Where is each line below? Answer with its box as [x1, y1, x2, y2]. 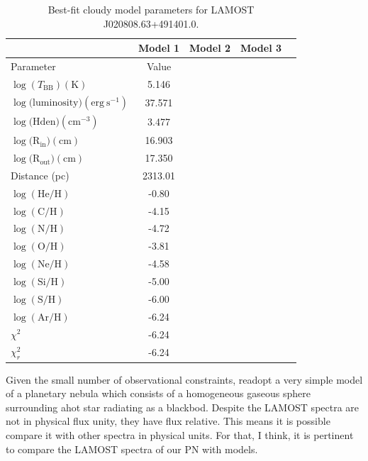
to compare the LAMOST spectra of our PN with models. [6, 441, 258, 456]
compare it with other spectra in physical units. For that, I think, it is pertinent [6, 428, 354, 443]
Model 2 [189, 40, 231, 55]
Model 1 [138, 40, 180, 55]
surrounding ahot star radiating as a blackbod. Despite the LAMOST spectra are [6, 399, 359, 414]
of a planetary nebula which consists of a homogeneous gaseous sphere [6, 386, 311, 401]
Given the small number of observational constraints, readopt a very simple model [6, 372, 363, 387]
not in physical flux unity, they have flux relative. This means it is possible [6, 413, 330, 428]
